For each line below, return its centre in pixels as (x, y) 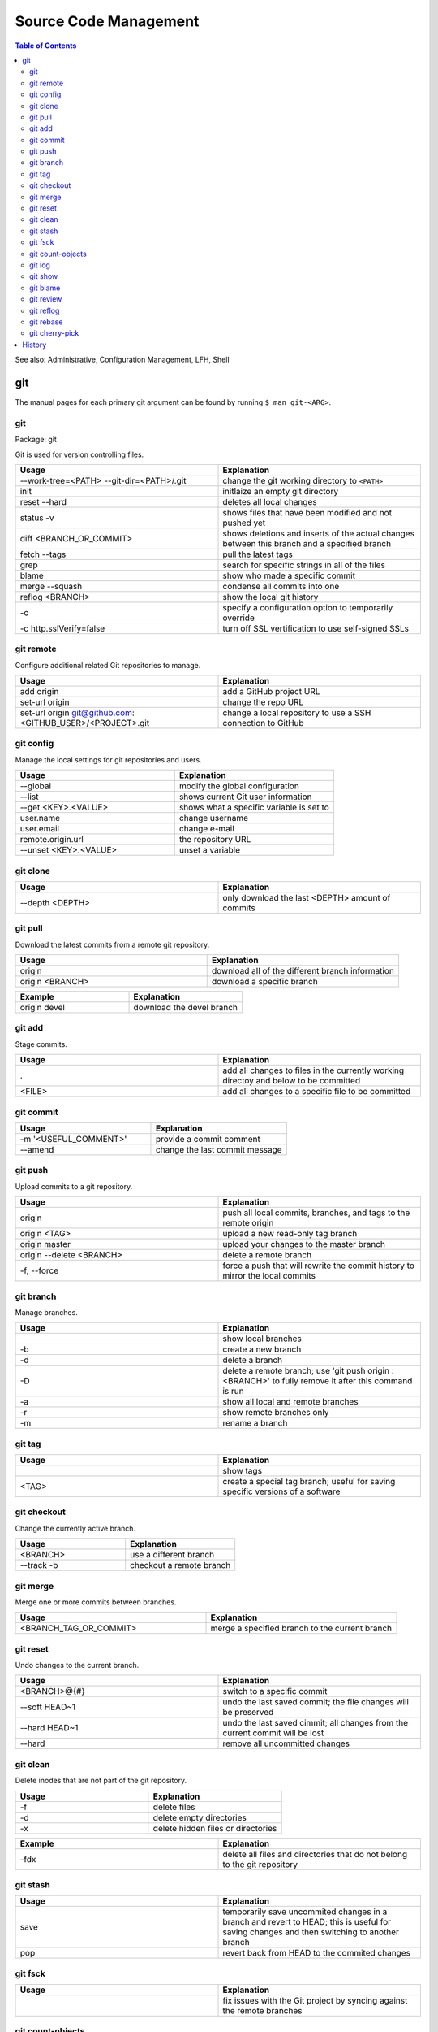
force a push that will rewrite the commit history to (319, 1266)
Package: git (36, 440)
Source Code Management (107, 21)
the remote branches (262, 2011)
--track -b (39, 1565)
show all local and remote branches (290, 1402)
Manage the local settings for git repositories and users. (108, 759)
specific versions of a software (281, 1491)
